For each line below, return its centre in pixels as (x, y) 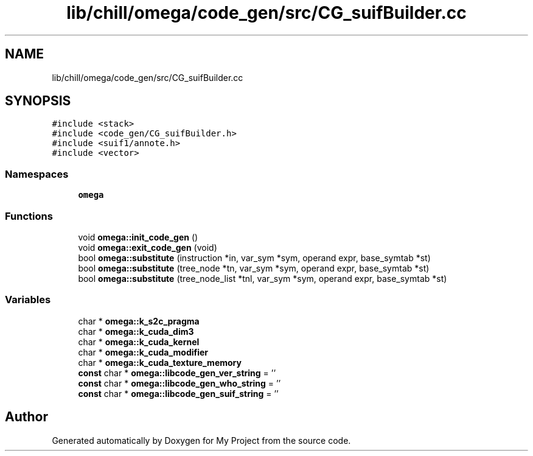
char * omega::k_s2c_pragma (139, 321)
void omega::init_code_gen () (138, 237)
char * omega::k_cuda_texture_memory (160, 362)
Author (26, 417)
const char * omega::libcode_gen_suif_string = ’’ (178, 393)
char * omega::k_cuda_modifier (143, 352)
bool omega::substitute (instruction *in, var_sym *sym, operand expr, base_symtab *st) (254, 258)
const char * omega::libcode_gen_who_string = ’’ (179, 383)
